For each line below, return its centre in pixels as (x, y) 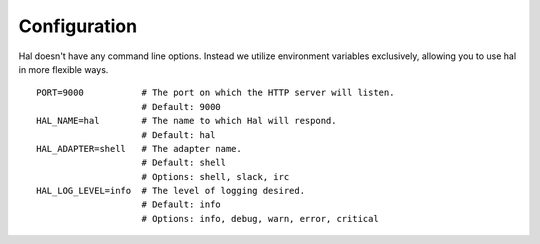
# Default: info (181, 204)
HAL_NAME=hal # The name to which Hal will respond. (186, 121)
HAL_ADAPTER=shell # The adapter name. (139, 148)
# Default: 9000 (181, 106)
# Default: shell (184, 163)
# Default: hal (178, 134)
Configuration (78, 26)
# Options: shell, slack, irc (215, 176)
